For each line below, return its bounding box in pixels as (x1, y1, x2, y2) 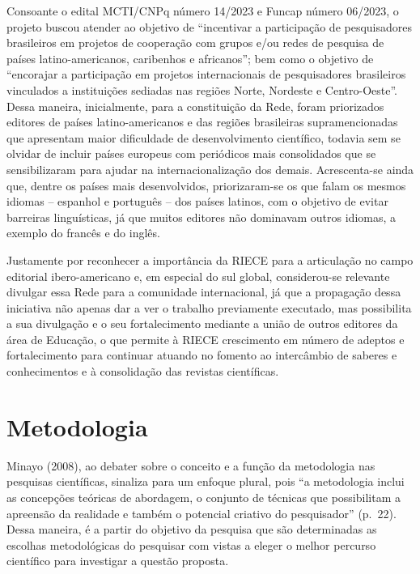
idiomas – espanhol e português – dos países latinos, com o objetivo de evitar (6, 193, 388, 210)
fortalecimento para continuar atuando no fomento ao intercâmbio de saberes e (6, 347, 397, 364)
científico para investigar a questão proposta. (6, 552, 229, 569)
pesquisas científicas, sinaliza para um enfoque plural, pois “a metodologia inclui (6, 473, 405, 490)
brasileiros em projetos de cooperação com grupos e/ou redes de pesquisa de (6, 34, 384, 51)
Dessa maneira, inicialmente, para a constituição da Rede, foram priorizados (6, 97, 384, 114)
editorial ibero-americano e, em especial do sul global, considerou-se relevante (6, 267, 390, 284)
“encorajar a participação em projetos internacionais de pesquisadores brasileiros (6, 66, 406, 83)
